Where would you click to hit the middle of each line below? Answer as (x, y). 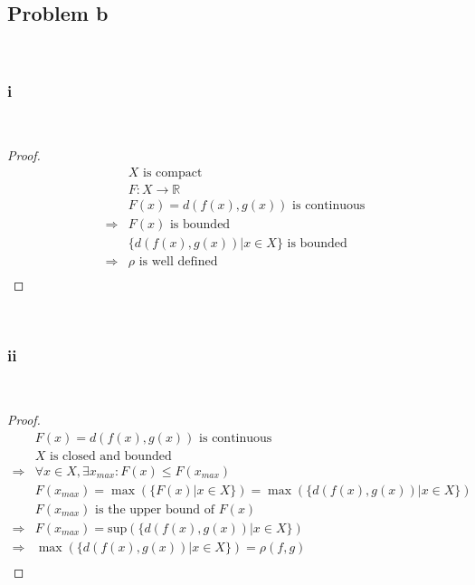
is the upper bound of (155, 509)
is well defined (178, 261)
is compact (173, 173)
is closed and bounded (111, 456)
